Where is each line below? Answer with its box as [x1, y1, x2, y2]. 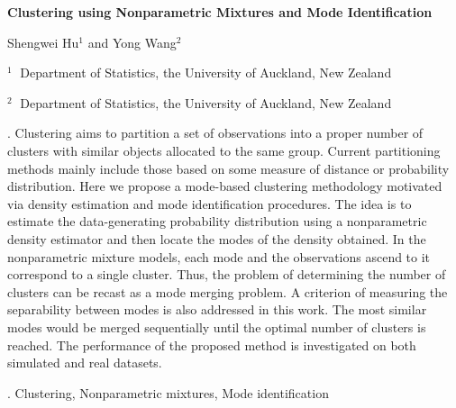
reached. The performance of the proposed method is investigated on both [7, 335, 416, 354]
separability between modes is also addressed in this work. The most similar [7, 300, 427, 319]
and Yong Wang [87, 32, 177, 51]
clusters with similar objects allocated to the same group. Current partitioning [7, 141, 441, 159]
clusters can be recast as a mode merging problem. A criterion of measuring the [7, 282, 448, 301]
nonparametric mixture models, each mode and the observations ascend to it [7, 247, 431, 266]
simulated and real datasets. [7, 353, 162, 372]
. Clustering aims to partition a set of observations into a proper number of [7, 123, 424, 142]
